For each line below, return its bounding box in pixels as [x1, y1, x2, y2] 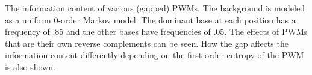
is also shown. [5, 60, 55, 73]
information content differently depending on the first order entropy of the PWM [5, 49, 304, 61]
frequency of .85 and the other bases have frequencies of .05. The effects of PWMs [5, 25, 308, 38]
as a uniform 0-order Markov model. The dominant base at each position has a [5, 13, 296, 26]
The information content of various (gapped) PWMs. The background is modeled [5, 2, 305, 14]
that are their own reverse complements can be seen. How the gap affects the [5, 37, 289, 49]
